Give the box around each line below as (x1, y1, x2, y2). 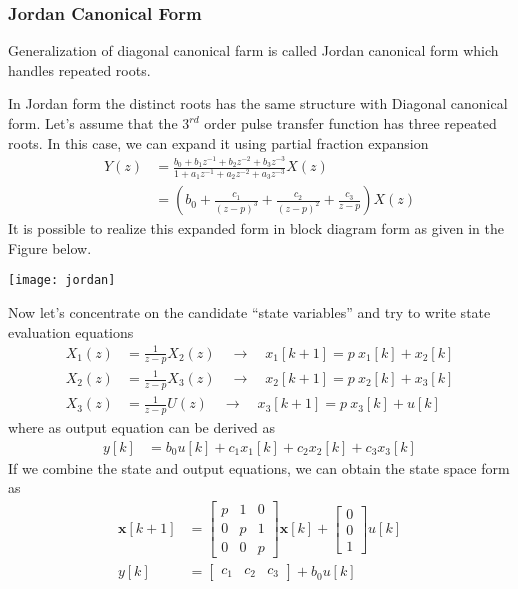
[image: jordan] (8, 273, 116, 288)
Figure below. (8, 237, 92, 258)
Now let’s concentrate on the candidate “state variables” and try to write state (8, 301, 491, 322)
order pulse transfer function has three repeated (204, 113, 497, 133)
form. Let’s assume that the (8, 113, 178, 133)
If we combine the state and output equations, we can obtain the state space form (8, 457, 510, 478)
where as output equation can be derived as (8, 417, 276, 438)
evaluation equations (8, 321, 134, 342)
